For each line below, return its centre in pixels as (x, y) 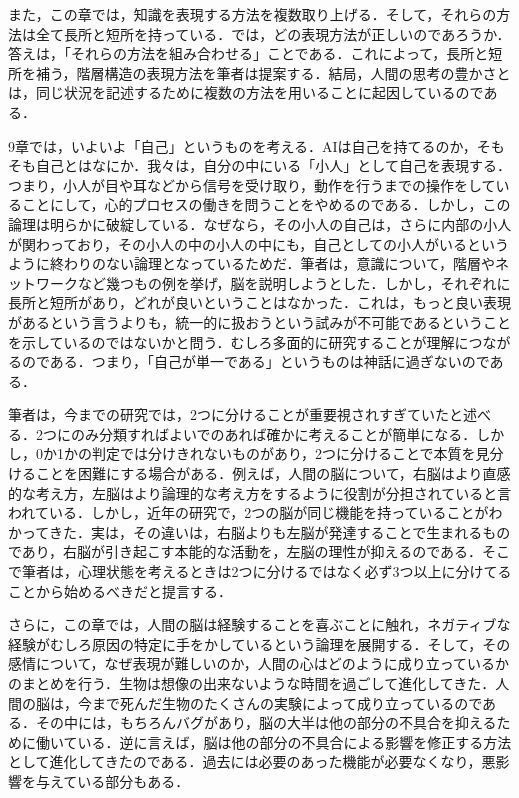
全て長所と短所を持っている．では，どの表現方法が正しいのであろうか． (273, 33)
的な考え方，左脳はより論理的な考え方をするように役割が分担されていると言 (260, 492)
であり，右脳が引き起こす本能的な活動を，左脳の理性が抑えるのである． (245, 551)
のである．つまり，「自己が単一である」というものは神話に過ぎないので (255, 361)
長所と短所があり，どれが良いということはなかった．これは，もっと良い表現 (260, 302)
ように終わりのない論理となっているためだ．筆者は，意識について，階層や (252, 263)
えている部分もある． (119, 780)
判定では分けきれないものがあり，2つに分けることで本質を (283, 453)
